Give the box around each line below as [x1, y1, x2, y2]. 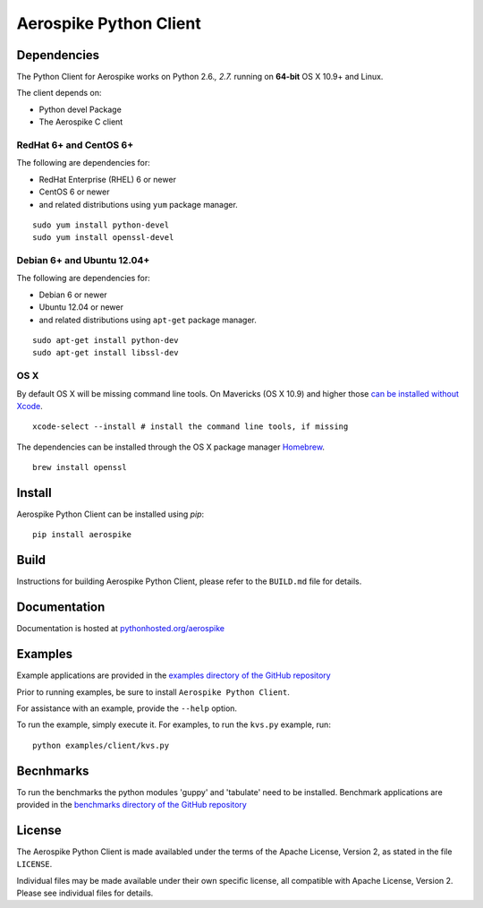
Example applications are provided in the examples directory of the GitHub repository [16, 670, 331, 681]
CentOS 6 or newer [38, 186, 110, 197]
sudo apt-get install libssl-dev [32, 347, 179, 358]
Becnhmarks [16, 763, 89, 778]
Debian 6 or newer [38, 289, 107, 300]
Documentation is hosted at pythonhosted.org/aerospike [16, 623, 225, 634]
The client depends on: [16, 88, 102, 99]
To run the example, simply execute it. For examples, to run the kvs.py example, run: [16, 719, 331, 730]
